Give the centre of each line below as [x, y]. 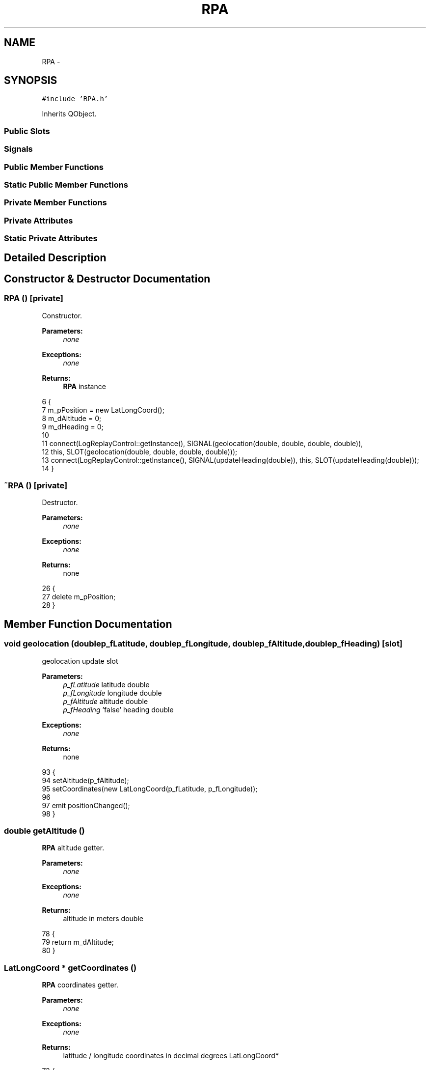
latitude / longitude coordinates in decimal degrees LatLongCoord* [171, 1056]
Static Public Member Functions [66, 184]
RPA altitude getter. [73, 848]
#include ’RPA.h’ [75, 99]
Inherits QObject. [69, 114]
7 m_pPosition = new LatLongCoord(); [103, 410]
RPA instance [84, 386]
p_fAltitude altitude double [106, 701]
